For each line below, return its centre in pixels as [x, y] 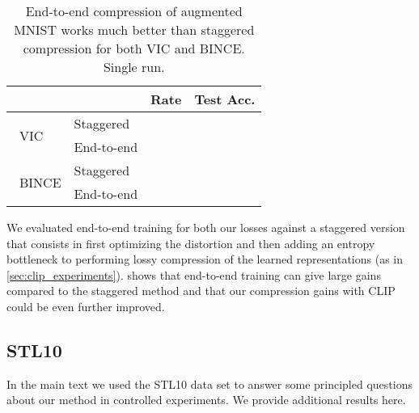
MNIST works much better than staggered [134, 29]
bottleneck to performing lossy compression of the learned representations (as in [205, 259]
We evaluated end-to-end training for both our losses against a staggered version [206, 227]
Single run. [134, 67]
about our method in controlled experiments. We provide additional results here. [206, 400]
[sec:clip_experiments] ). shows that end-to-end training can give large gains [194, 274]
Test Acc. [225, 99]
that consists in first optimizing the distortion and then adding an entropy [191, 243]
